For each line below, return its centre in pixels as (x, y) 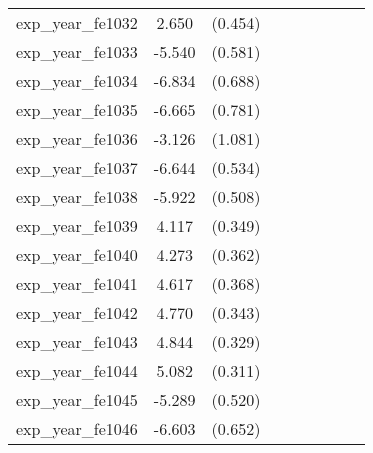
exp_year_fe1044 (77, 370)
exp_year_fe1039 (77, 225)
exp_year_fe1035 (77, 109)
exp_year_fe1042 (77, 312)
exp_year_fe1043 (77, 341)
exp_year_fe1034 (77, 80)
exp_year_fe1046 (77, 428)
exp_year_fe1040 (77, 254)
